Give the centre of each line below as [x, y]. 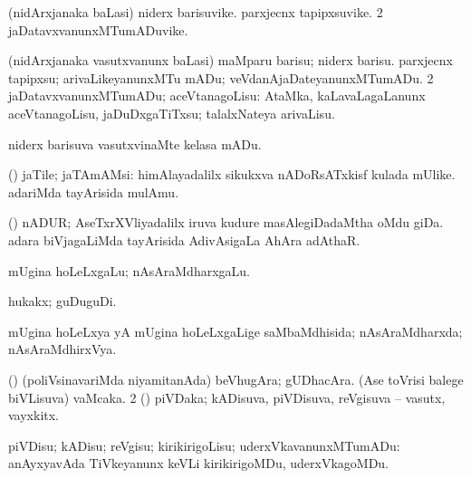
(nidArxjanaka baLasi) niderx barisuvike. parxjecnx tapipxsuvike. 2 [196, 12]
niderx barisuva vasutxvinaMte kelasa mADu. [135, 143]
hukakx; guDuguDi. [62, 301]
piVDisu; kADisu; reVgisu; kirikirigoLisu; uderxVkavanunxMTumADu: [204, 445]
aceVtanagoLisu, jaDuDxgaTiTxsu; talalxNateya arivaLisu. [172, 113]
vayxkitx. [34, 415]
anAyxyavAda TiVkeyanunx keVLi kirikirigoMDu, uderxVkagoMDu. [199, 463]
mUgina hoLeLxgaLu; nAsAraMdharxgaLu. [129, 270]
